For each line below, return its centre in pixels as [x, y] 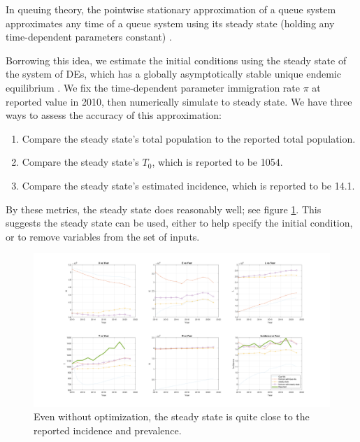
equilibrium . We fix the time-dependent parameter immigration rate [153, 87]
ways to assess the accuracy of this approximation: [114, 115]
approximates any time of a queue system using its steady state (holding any [170, 23]
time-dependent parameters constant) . [89, 37]
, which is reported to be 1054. [217, 162]
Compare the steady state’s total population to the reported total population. [189, 138]
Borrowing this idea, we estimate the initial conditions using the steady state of [176, 60]
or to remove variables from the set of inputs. [103, 236]
